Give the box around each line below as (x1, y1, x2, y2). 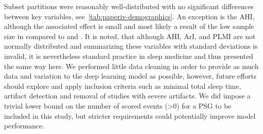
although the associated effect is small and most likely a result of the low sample (4, 21, 254, 31)
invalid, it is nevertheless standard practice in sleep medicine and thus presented (4, 50, 253, 61)
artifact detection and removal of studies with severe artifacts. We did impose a (4, 90, 251, 101)
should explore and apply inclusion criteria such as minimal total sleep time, (4, 80, 241, 91)
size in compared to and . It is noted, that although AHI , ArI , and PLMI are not (4, 30, 256, 41)
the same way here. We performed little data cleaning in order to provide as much (4, 60, 259, 71)
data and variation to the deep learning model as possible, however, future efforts (4, 71, 256, 81)
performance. (4, 120, 45, 131)
